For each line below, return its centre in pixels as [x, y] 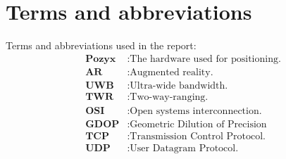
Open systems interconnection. [196, 111]
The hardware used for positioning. [205, 59]
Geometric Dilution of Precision [198, 124]
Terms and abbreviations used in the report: [101, 45]
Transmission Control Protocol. [198, 136]
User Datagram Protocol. [184, 148]
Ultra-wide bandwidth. [179, 85]
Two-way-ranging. [169, 97]
